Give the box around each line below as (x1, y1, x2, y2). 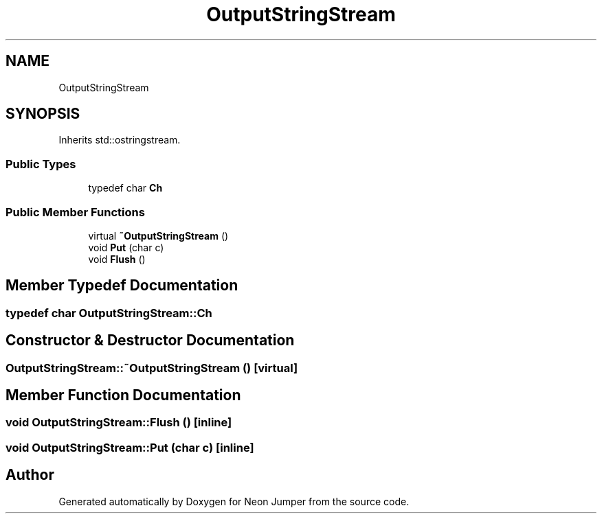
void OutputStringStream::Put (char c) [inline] (5, 440, 254, 454)
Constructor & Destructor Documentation (5, 332, 295, 349)
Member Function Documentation (5, 387, 241, 404)
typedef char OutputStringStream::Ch (5, 305, 212, 320)
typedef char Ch (88, 182, 163, 194)
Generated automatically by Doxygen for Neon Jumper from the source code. (58, 495, 410, 507)
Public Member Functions (5, 205, 145, 219)
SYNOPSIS (5, 105, 80, 123)
